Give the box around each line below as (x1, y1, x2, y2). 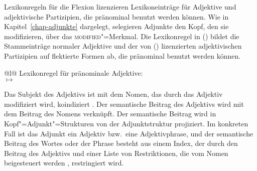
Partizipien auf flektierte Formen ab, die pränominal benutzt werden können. (4, 50, 241, 61)
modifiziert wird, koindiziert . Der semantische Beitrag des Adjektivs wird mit (4, 98, 244, 109)
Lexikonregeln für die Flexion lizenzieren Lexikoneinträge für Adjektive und (4, 2, 236, 12)
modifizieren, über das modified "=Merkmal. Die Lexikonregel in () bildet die (4, 31, 239, 41)
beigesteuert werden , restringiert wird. (4, 157, 124, 168)
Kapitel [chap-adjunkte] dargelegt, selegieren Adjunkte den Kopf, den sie (4, 21, 229, 32)
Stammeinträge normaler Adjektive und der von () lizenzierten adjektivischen (4, 41, 242, 51)
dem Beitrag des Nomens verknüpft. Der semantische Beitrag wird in (4, 108, 216, 119)
